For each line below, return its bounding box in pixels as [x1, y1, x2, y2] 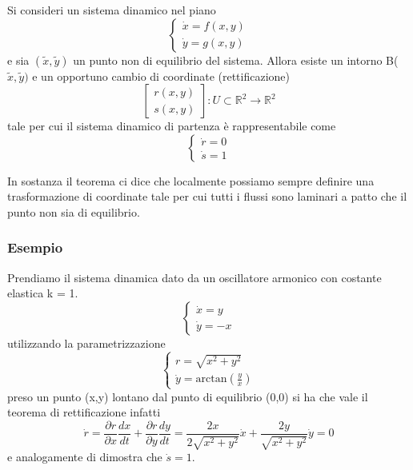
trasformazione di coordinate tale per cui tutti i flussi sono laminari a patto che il [7, 188, 407, 205]
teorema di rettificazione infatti [7, 404, 161, 420]
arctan [195, 373, 227, 385]
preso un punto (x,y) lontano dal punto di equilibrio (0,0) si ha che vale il [7, 388, 368, 404]
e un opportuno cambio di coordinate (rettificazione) [32, 67, 291, 84]
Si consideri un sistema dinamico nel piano [7, 2, 216, 18]
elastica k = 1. [7, 285, 78, 301]
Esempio [7, 237, 63, 257]
